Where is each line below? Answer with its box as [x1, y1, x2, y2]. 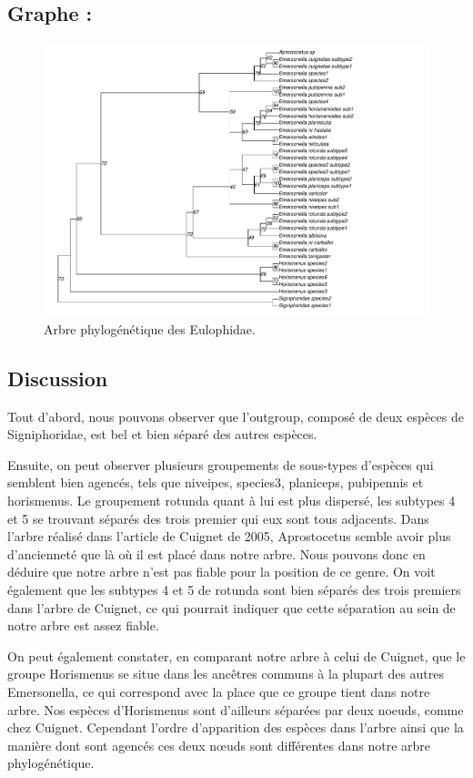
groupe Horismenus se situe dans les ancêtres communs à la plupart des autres [7, 664, 445, 683]
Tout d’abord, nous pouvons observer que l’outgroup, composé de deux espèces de [7, 406, 464, 425]
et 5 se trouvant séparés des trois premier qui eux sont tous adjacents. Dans [7, 508, 429, 527]
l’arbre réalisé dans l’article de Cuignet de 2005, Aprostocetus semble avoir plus [7, 527, 451, 546]
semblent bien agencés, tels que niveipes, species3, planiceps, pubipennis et [7, 473, 424, 492]
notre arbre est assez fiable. [7, 616, 159, 635]
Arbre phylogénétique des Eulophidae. [44, 319, 256, 338]
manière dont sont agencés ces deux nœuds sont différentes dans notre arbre [7, 735, 431, 754]
